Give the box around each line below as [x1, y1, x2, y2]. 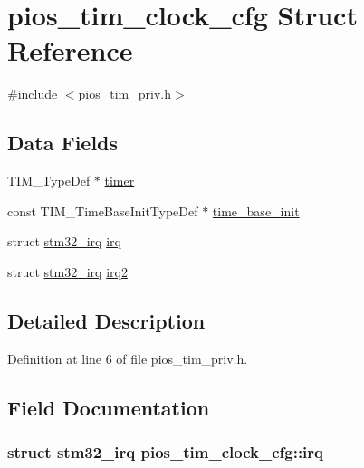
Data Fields [7, 129, 119, 157]
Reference [7, 32, 133, 69]
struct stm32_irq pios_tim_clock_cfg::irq [7, 440, 323, 463]
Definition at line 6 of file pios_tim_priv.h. [7, 349, 248, 368]
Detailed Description [7, 306, 206, 334]
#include [7, 84, 58, 103]
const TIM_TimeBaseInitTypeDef [7, 201, 198, 220]
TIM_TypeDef [7, 171, 91, 190]
